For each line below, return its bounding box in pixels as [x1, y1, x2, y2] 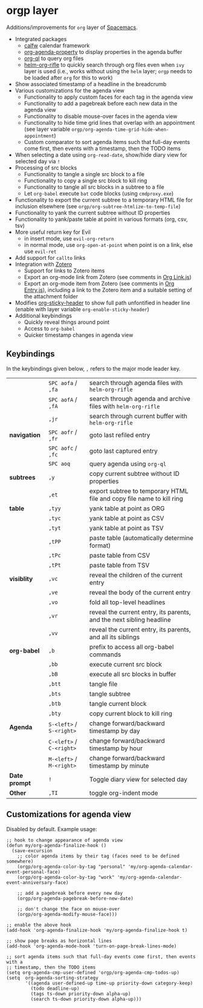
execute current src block [89, 660, 162, 668]
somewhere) [6, 858, 34, 865]
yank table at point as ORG [89, 504, 165, 512]
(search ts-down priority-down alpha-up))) [30, 996, 142, 1002]
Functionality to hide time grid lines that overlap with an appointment [24, 119, 195, 126]
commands [89, 650, 121, 659]
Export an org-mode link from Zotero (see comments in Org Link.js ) [24, 273, 192, 280]
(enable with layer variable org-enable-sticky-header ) [14, 305, 150, 312]
